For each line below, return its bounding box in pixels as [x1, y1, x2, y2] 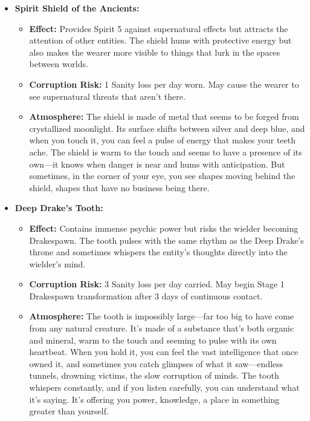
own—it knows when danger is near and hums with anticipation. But [29, 157, 285, 170]
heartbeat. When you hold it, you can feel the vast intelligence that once [29, 345, 299, 358]
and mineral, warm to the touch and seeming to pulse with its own [29, 333, 277, 346]
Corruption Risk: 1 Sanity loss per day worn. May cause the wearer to [29, 77, 299, 90]
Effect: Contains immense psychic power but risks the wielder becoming [29, 221, 299, 234]
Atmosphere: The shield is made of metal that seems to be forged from [29, 110, 299, 123]
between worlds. [29, 57, 88, 70]
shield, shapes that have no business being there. [29, 181, 210, 194]
